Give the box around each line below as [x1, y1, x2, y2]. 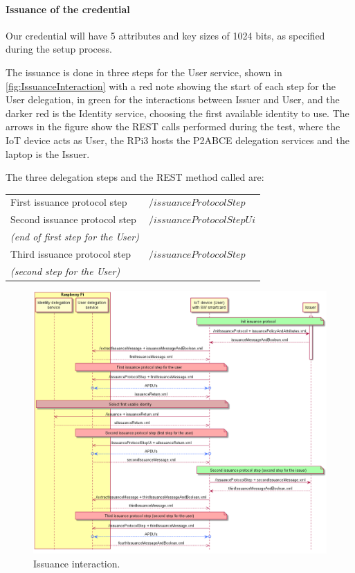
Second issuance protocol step [10, 212, 136, 227]
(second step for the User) [10, 263, 120, 278]
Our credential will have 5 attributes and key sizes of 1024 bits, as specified [6, 28, 325, 42]
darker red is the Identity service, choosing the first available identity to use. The [6, 105, 349, 120]
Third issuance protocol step [10, 247, 131, 261]
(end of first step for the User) [10, 229, 139, 244]
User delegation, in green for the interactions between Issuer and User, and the [6, 92, 340, 107]
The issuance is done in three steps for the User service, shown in [6, 64, 282, 79]
